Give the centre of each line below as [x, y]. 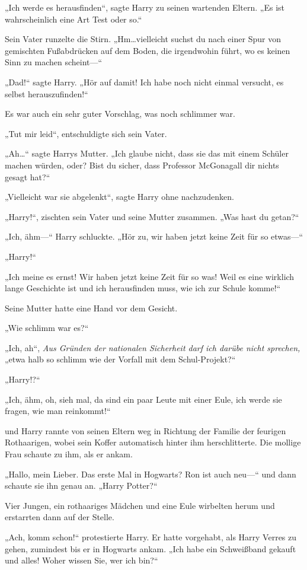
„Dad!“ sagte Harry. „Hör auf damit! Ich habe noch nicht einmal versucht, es [144, 82]
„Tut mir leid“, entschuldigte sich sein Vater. [86, 133]
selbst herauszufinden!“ [47, 93]
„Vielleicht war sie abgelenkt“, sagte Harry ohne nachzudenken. [119, 197]
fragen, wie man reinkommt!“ [58, 411]
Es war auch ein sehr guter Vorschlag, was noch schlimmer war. [120, 114]
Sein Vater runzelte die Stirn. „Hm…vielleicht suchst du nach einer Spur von [143, 39]
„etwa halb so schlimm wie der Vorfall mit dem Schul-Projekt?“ [120, 359]
